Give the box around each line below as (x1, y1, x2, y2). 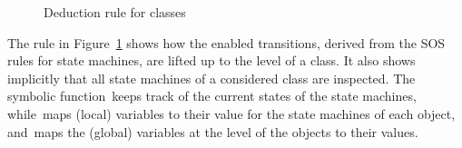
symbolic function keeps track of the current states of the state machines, (7, 86, 417, 105)
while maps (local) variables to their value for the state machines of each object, (7, 104, 456, 123)
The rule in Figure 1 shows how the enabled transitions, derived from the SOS (7, 33, 446, 52)
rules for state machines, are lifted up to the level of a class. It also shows (7, 51, 416, 70)
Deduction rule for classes (44, 3, 186, 21)
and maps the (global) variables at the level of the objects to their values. (7, 122, 418, 141)
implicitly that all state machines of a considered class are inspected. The (7, 68, 416, 87)
